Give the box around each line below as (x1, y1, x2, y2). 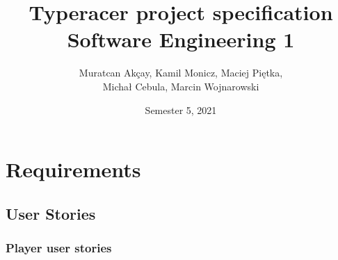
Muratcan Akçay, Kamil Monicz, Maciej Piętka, (79, 65, 283, 80)
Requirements (6, 155, 141, 184)
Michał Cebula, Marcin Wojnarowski (102, 79, 259, 93)
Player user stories (6, 238, 112, 256)
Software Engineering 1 (67, 25, 295, 54)
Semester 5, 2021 (145, 102, 217, 117)
